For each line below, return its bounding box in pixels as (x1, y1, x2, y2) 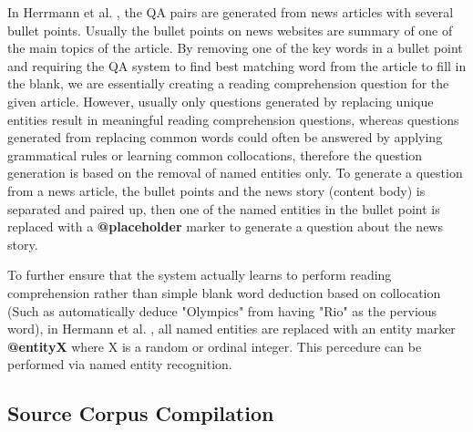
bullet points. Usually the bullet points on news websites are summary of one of (7, 20, 453, 39)
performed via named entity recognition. (7, 355, 232, 374)
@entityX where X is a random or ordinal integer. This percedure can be (7, 336, 422, 355)
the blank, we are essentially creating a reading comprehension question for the (7, 74, 449, 93)
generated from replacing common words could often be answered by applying (7, 128, 443, 147)
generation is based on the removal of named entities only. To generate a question (7, 163, 463, 182)
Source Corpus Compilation (7, 399, 274, 427)
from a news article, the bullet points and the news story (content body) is (7, 180, 426, 200)
